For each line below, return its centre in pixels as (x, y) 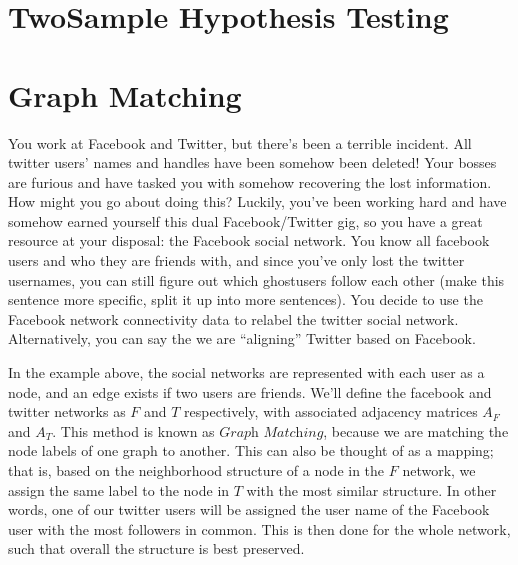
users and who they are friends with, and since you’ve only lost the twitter (236, 260)
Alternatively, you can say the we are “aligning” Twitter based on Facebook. (242, 338)
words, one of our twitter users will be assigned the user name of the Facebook (249, 509)
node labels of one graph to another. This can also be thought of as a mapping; (251, 450)
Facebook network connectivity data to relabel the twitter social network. (233, 318)
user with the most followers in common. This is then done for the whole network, (259, 528)
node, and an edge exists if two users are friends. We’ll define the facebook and (250, 391)
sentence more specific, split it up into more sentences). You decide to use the (245, 299)
